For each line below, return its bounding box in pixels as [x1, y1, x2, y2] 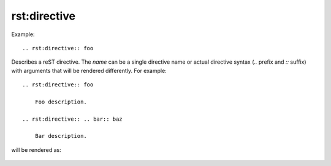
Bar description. [34, 132, 87, 140]
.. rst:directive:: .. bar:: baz [22, 115, 123, 123]
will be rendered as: [11, 146, 61, 153]
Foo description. [34, 98, 87, 105]
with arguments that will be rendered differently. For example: [11, 67, 167, 74]
